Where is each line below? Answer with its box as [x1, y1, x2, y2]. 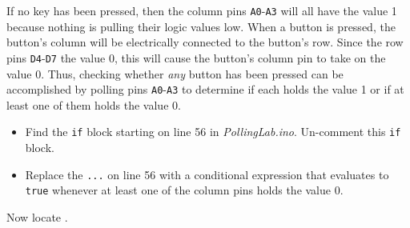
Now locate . [6, 208, 68, 225]
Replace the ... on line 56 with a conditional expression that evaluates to [25, 166, 389, 182]
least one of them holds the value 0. [6, 96, 181, 113]
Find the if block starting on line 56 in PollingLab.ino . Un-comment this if [25, 123, 401, 140]
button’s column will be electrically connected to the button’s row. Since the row [6, 34, 404, 50]
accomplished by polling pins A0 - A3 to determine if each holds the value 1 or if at [6, 81, 404, 98]
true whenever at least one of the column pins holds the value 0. [25, 182, 344, 198]
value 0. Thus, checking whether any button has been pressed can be [6, 65, 344, 82]
